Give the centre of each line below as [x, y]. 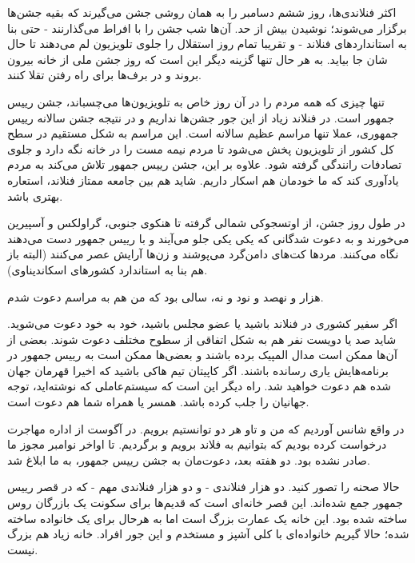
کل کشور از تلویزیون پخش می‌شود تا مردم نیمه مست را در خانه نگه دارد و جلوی [201, 148]
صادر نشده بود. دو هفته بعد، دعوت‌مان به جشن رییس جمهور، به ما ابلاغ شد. [189, 459]
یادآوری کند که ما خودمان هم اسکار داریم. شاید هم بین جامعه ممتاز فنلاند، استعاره [203, 180]
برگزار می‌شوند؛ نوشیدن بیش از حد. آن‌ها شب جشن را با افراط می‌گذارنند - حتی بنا [207, 28]
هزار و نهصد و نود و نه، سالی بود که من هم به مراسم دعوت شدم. [166, 296]
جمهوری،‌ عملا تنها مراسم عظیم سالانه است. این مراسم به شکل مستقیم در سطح [203, 133]
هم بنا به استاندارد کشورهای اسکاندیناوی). [108, 269]
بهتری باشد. [35, 196]
